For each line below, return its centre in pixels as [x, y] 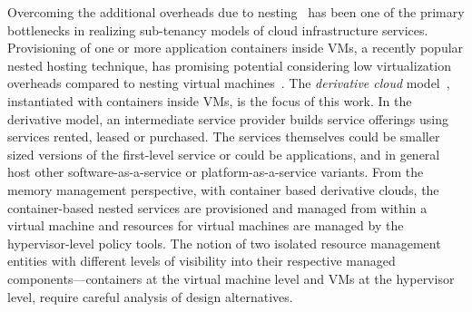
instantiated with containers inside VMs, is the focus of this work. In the [210, 100]
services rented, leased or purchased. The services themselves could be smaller [224, 136]
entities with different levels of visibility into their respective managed [202, 261]
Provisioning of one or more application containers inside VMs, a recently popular [236, 48]
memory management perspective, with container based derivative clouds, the [223, 189]
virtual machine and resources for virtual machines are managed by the [206, 225]
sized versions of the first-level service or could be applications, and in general [224, 154]
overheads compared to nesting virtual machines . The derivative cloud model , [229, 83]
